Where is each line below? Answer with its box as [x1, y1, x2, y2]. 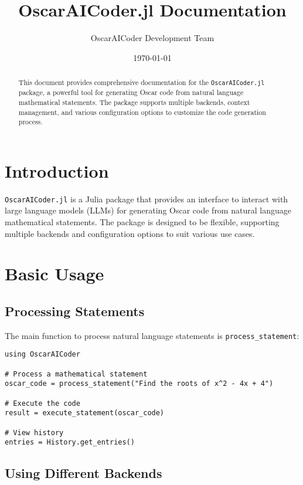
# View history [5, 428, 64, 437]
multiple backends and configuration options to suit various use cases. [5, 227, 255, 239]
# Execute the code [5, 399, 80, 408]
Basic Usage [5, 262, 104, 286]
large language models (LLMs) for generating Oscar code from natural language [5, 204, 291, 216]
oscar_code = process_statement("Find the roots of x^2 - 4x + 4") [5, 379, 274, 388]
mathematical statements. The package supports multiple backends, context [18, 97, 250, 107]
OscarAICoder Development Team [90, 32, 215, 44]
